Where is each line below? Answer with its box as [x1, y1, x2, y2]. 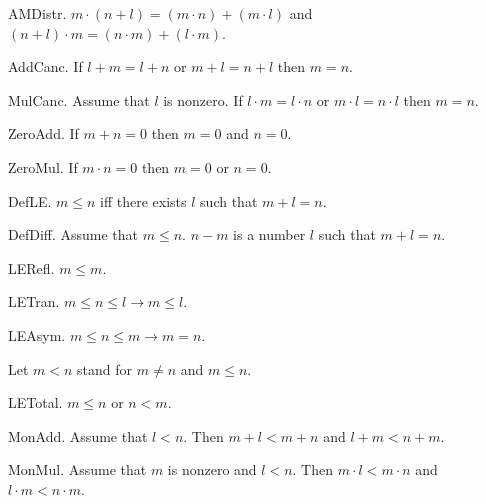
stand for [77, 358, 133, 379]
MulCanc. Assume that [8, 89, 150, 110]
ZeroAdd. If [8, 123, 79, 144]
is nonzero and [167, 459, 257, 480]
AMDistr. [8, 3, 67, 23]
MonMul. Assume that [8, 459, 147, 480]
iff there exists [100, 190, 187, 211]
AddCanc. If [8, 56, 83, 77]
